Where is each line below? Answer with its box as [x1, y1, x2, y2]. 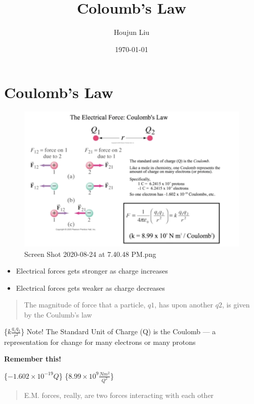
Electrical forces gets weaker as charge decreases [16, 282, 165, 293]
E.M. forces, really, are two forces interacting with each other [24, 389, 214, 400]
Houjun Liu [113, 27, 150, 37]
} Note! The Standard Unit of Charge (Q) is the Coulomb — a [21, 326, 216, 337]
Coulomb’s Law [4, 82, 113, 103]
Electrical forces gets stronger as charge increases [16, 265, 168, 276]
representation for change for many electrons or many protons [4, 336, 196, 347]
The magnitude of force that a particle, [24, 299, 146, 310]
